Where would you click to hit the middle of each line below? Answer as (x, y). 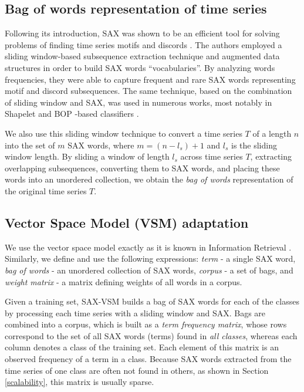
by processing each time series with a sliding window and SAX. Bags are (135, 312)
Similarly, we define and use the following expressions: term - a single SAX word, (150, 258)
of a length (272, 133)
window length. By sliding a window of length (87, 156)
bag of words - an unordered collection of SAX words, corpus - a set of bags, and (149, 270)
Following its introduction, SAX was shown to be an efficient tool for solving (142, 33)
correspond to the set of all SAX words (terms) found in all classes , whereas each (151, 335)
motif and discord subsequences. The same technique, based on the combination (148, 91)
